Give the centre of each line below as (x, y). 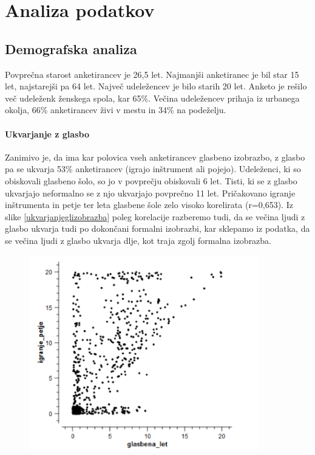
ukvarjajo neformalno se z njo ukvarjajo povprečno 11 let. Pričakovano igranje (150, 193)
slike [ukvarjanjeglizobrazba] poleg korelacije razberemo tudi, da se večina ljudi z (155, 216)
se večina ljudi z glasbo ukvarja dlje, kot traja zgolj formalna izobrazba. (138, 240)
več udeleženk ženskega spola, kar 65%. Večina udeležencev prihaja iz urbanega (152, 98)
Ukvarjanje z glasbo (47, 134)
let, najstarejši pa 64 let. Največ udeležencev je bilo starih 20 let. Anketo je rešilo (156, 86)
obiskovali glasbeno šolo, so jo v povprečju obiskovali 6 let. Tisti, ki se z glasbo (151, 180)
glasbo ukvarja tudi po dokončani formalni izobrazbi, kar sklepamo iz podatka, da (157, 228)
